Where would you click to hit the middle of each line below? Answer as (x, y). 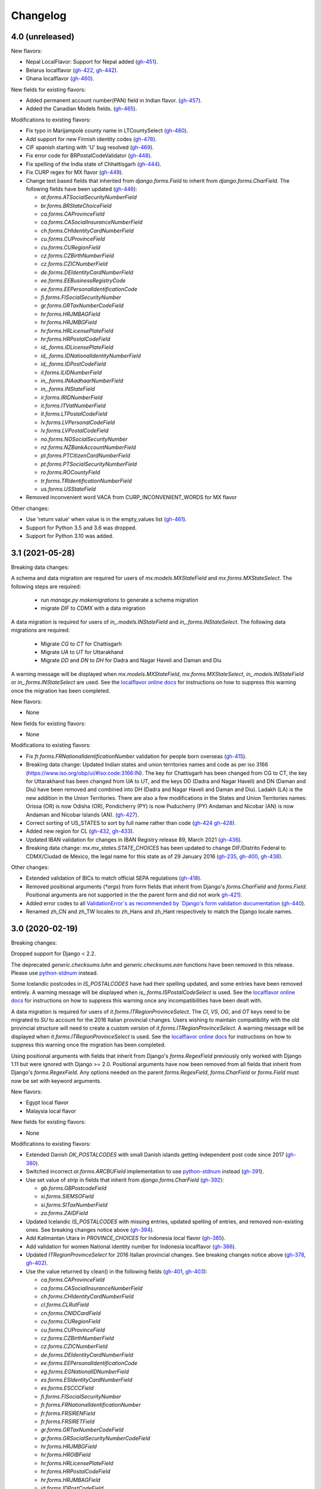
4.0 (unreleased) (43, 37)
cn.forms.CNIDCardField (71, 1313)
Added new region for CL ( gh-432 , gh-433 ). (80, 831)
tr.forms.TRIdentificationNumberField (86, 481)
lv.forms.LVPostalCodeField (75, 431)
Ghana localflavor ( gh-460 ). (60, 79)
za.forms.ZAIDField (64, 1213)
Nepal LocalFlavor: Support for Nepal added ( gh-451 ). (92, 62)
